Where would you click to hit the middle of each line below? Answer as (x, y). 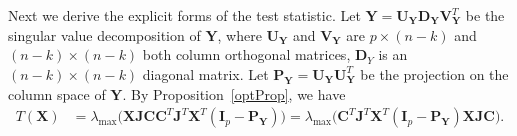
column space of (57, 93)
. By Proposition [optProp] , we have (234, 93)
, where (239, 34)
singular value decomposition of (104, 34)
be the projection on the (434, 73)
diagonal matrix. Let (205, 73)
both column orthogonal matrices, (246, 54)
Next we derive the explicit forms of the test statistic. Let (184, 15)
